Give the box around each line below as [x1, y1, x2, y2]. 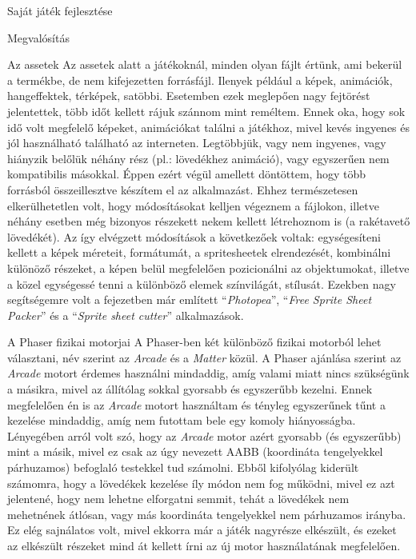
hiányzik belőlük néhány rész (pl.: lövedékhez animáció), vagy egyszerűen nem [7, 150, 390, 166]
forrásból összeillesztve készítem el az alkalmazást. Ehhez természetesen [7, 181, 358, 198]
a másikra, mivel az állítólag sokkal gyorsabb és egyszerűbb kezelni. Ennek [7, 381, 373, 397]
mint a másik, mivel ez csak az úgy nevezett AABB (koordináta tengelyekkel [7, 443, 383, 460]
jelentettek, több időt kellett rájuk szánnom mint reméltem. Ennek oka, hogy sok [7, 102, 406, 119]
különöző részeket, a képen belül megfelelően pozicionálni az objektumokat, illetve [7, 259, 410, 276]
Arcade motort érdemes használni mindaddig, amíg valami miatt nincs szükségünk [7, 365, 410, 381]
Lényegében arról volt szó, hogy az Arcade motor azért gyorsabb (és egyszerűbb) [7, 427, 402, 444]
